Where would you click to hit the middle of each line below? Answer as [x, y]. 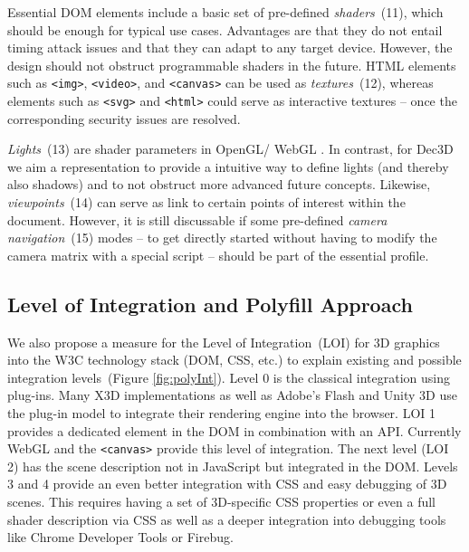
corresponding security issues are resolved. [124, 118]
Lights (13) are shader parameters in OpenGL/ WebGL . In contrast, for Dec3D [230, 149]
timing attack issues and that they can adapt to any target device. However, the [230, 48]
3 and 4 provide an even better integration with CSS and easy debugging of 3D [227, 484]
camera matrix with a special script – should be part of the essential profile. [218, 255]
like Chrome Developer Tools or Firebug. [120, 537]
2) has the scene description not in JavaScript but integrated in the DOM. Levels [233, 466]
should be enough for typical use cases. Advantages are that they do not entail [225, 29]
